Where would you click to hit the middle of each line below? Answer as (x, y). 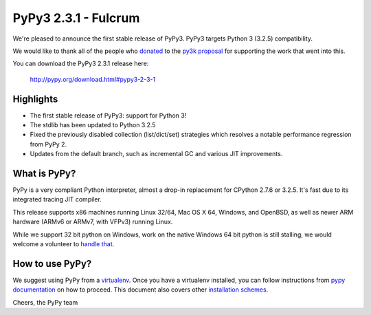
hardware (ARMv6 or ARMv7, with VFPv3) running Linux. (93, 222)
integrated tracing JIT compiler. (57, 199)
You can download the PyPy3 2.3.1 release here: (81, 64)
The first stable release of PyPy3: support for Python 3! (108, 115)
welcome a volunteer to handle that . (64, 244)
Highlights (35, 99)
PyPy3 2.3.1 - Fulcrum (76, 18)
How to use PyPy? (52, 264)
